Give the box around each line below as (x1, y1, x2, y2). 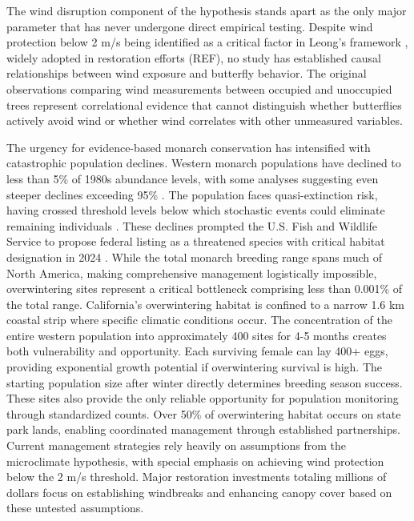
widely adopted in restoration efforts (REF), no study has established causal (6, 49, 381, 66)
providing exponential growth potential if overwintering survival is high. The (6, 359, 383, 375)
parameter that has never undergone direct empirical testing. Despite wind (6, 18, 373, 34)
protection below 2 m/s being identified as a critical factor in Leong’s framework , (6, 34, 408, 50)
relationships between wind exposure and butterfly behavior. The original (6, 65, 367, 82)
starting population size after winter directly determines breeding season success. (6, 374, 403, 391)
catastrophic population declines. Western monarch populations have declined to (6, 154, 401, 171)
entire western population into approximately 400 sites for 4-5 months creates (6, 327, 387, 343)
